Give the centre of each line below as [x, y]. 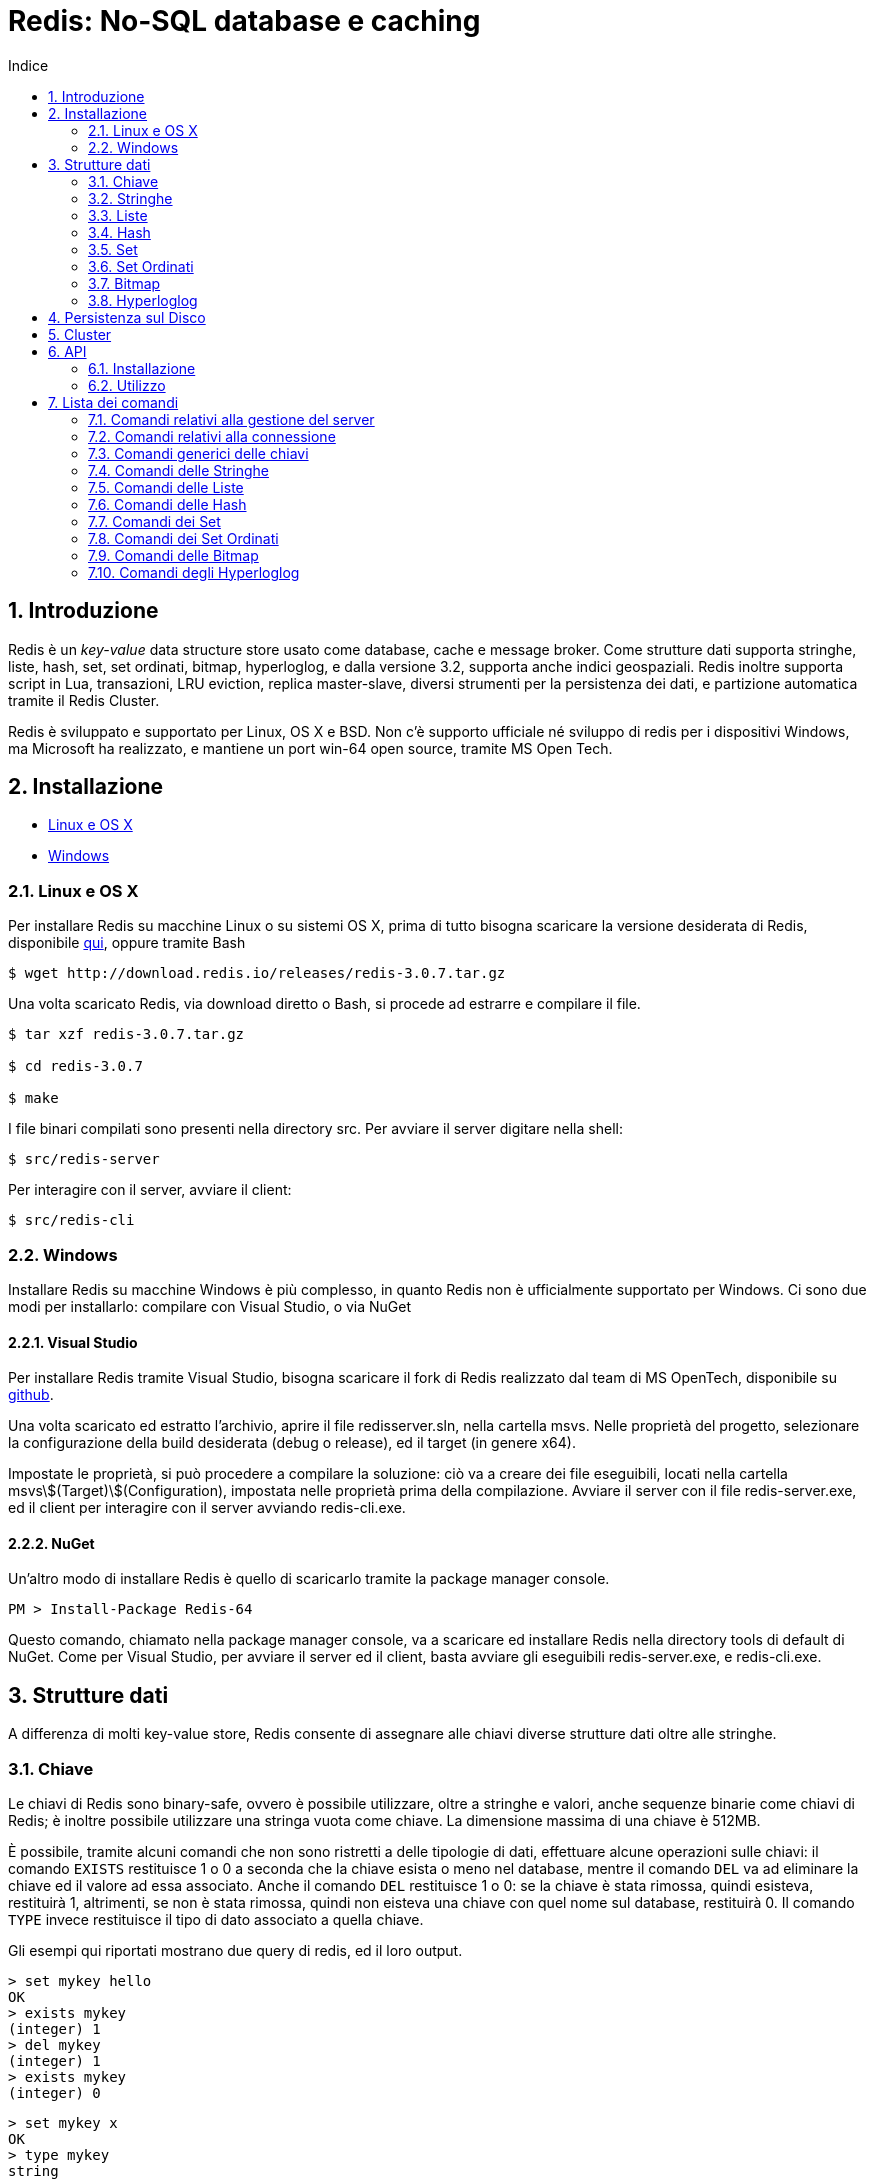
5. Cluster [80, 334]
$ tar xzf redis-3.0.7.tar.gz [126, 1034]
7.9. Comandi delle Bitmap [173, 555]
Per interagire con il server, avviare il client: [150, 1190]
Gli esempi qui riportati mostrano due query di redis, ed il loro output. [235, 1950]
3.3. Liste [118, 215]
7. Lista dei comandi [113, 402]
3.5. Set [113, 249]
